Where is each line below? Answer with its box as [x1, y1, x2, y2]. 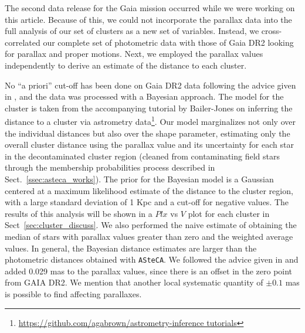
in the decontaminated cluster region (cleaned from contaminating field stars [5, 149, 280, 162]
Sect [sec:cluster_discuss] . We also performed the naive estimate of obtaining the [5, 219, 297, 231]
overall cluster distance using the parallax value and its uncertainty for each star [5, 138, 294, 151]
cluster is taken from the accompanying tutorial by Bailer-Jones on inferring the [5, 101, 293, 114]
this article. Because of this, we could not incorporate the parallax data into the [5, 13, 292, 25]
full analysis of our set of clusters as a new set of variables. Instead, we [5, 25, 259, 37]
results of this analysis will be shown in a [5, 207, 152, 219]
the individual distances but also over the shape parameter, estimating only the [5, 127, 290, 139]
